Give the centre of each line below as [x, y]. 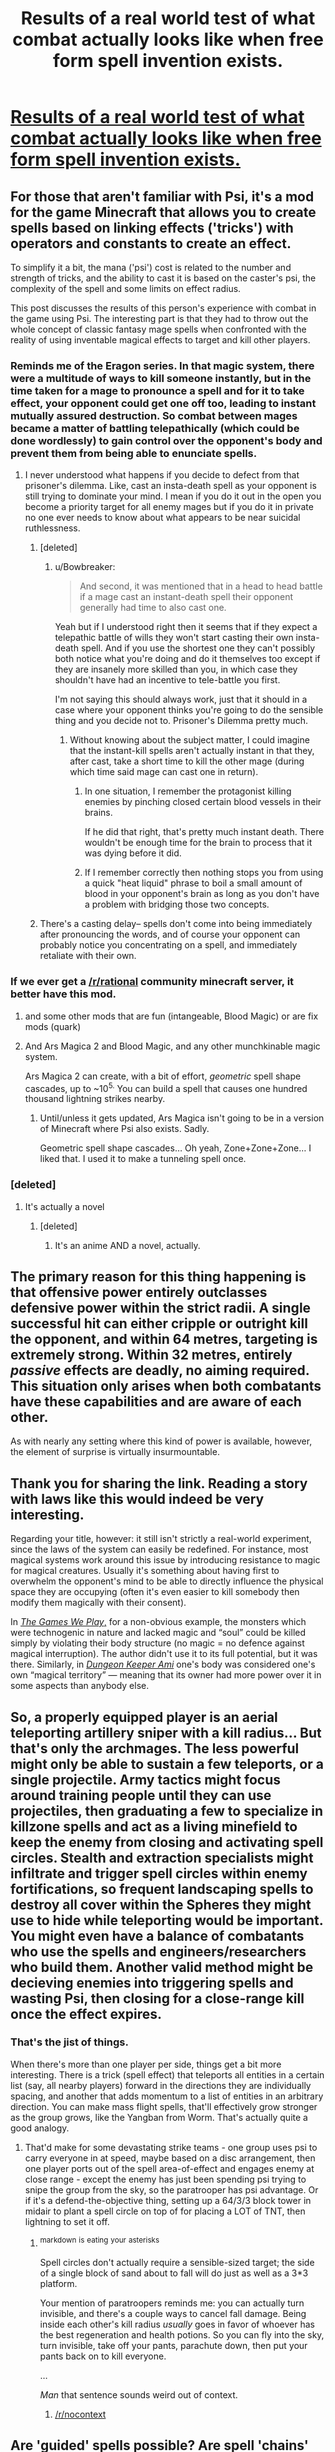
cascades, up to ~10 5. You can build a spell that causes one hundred [166, 1087]
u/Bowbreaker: [85, 567]
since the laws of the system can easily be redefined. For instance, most [159, 1549]
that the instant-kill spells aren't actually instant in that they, [192, 751]
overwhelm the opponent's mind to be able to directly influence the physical [167, 1581]
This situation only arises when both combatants [166, 1385]
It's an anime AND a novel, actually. [127, 1245]
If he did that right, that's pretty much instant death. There [204, 832]
